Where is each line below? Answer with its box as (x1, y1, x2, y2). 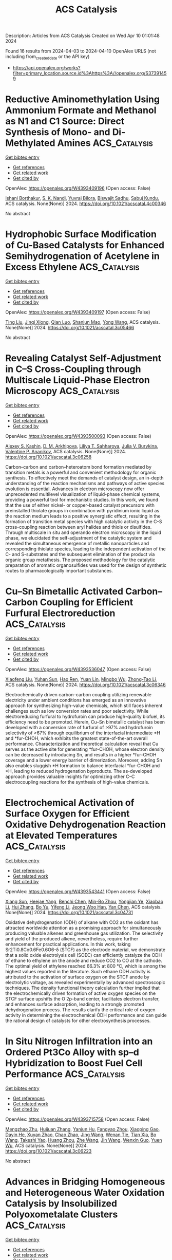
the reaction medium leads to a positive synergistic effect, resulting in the (5, 513, 161, 519)
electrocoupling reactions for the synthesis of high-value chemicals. (5, 779, 150, 785)
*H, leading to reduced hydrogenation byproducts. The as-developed (5, 768, 152, 774)
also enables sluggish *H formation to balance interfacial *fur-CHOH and (5, 762, 160, 769)
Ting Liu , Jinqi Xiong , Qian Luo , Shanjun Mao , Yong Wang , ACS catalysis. (5, 319, 160, 325)
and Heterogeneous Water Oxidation (5, 1187, 165, 1198)
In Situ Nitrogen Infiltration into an (5, 1035, 153, 1047)
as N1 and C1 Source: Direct (5, 116, 125, 127)
